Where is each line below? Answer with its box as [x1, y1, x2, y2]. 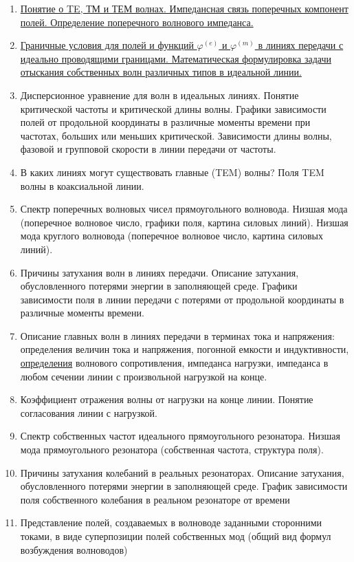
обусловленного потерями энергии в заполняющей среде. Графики [20, 279, 298, 293]
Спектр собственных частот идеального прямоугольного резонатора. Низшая [20, 429, 340, 443]
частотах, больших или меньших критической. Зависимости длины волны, [20, 128, 332, 142]
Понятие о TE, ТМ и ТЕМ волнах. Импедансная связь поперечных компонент [20, 1, 349, 15]
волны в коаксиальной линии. [20, 178, 144, 193]
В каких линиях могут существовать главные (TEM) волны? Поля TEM [20, 164, 324, 179]
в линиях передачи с [258, 38, 344, 52]
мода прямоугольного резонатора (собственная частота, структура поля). [20, 442, 324, 457]
